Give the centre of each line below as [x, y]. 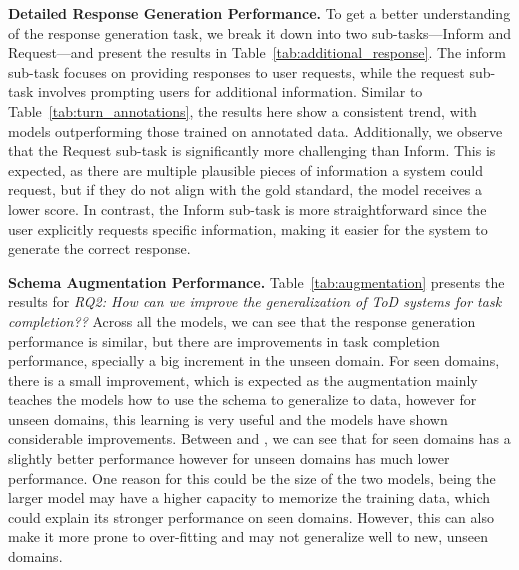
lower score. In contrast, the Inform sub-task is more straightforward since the [247, 208]
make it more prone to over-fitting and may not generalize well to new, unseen [248, 536]
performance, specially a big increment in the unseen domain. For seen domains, [254, 360]
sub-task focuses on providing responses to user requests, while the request [236, 71]
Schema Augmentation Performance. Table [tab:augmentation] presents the [256, 281]
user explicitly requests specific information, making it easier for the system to [248, 228]
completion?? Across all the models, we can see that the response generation [242, 320]
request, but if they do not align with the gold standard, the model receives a [245, 189]
